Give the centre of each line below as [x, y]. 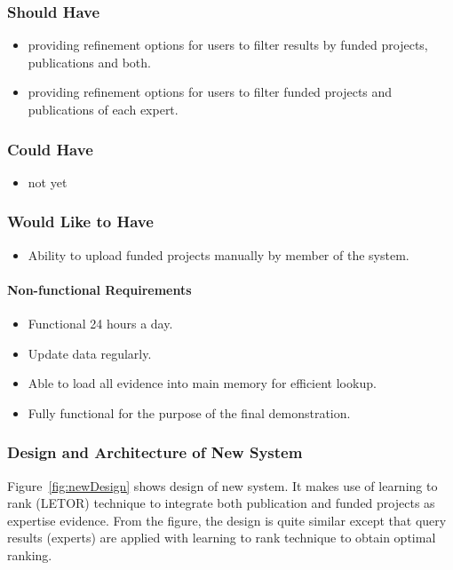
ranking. [30, 554]
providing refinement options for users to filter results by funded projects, [228, 45]
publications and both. [89, 62]
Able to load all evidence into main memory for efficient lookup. [202, 383]
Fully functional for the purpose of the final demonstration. [189, 412]
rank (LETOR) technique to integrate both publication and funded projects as [221, 503]
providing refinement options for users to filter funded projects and [210, 92]
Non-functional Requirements [99, 289]
